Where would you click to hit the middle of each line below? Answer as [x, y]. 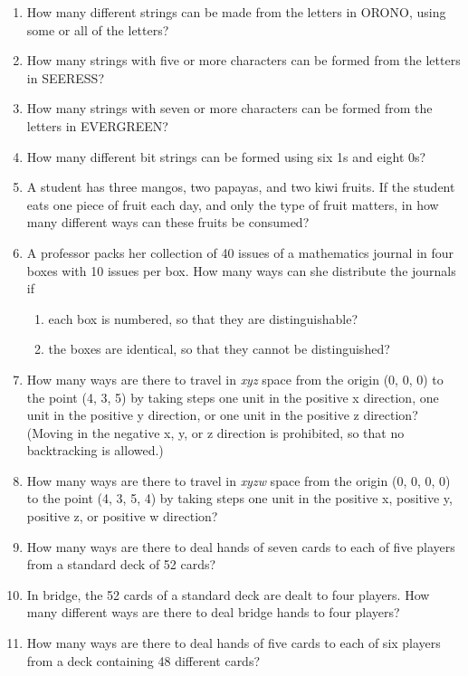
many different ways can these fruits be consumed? [168, 222]
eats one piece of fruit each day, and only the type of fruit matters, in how [233, 204]
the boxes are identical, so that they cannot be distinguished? [219, 349]
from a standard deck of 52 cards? [121, 564]
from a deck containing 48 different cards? [143, 660]
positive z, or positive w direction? [122, 516]
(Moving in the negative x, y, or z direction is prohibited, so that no [215, 432]
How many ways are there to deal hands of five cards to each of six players [234, 643]
